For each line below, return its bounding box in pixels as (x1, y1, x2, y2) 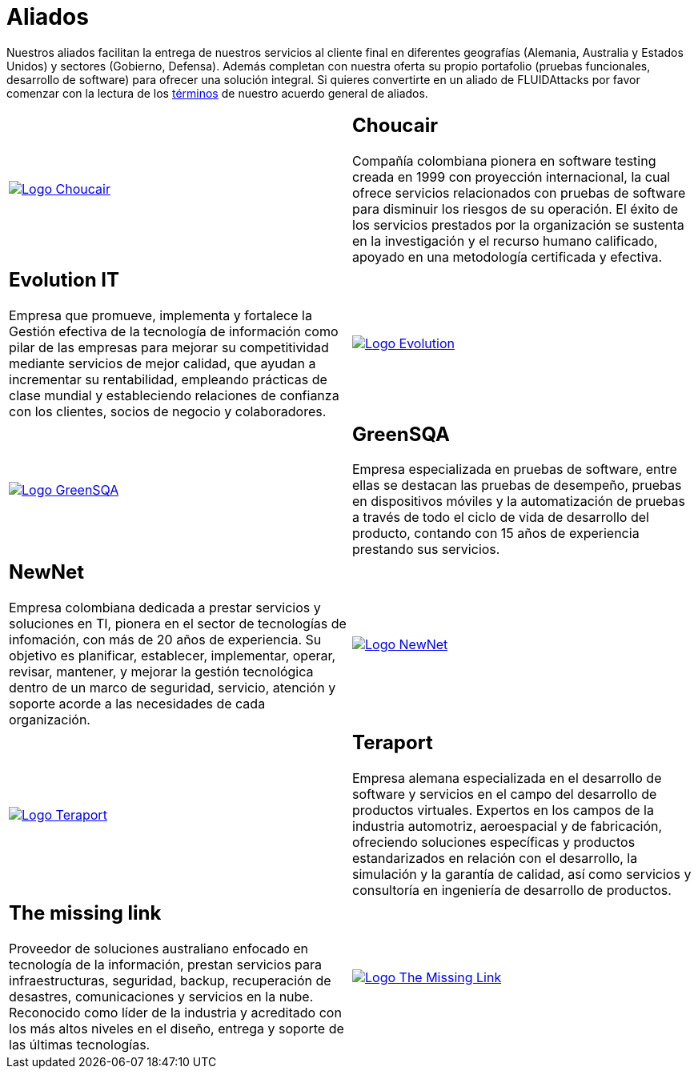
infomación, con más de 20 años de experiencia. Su (9, 632, 322, 648)
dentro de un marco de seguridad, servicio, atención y (9, 680, 336, 696)
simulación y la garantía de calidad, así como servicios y (352, 866, 692, 883)
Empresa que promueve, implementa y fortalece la (9, 307, 312, 323)
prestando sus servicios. (352, 541, 500, 558)
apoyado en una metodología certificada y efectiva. (352, 248, 663, 265)
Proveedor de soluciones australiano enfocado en (9, 941, 309, 957)
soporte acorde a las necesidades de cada (9, 696, 266, 712)
